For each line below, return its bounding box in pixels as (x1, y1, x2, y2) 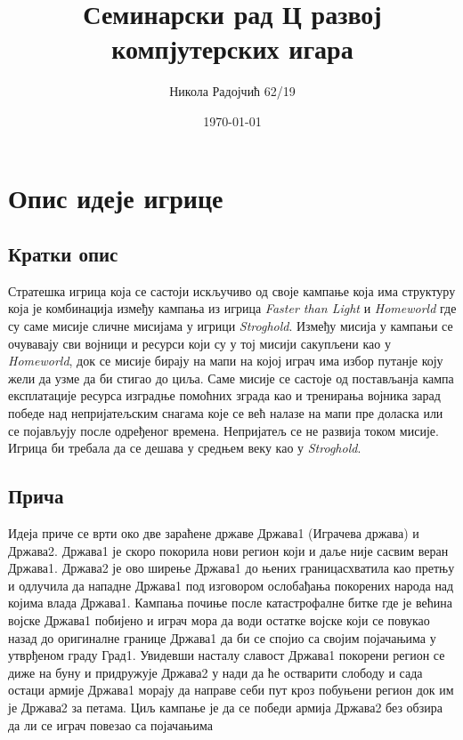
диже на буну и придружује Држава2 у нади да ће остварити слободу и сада (8, 663, 423, 681)
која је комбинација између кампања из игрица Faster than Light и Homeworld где (8, 299, 457, 318)
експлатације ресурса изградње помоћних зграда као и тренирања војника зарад (8, 386, 441, 405)
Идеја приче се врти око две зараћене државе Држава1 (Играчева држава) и (8, 524, 419, 543)
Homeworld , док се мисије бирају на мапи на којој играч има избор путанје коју (8, 351, 443, 370)
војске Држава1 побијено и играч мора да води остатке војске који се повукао (8, 611, 430, 629)
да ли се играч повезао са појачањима (8, 715, 213, 734)
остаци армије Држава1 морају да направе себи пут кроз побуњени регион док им (8, 680, 454, 699)
